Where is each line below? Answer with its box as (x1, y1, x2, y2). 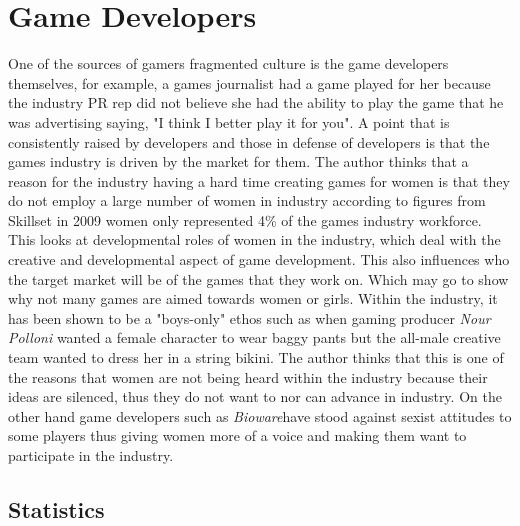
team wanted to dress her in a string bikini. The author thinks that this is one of (8, 347, 504, 368)
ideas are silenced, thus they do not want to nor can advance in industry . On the (8, 386, 502, 407)
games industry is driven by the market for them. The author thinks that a (8, 151, 469, 172)
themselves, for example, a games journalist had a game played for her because (8, 72, 491, 93)
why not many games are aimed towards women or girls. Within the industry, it (8, 288, 498, 309)
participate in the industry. (8, 445, 174, 465)
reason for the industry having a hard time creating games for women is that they (8, 170, 510, 191)
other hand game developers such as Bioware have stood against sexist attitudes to (8, 405, 512, 426)
